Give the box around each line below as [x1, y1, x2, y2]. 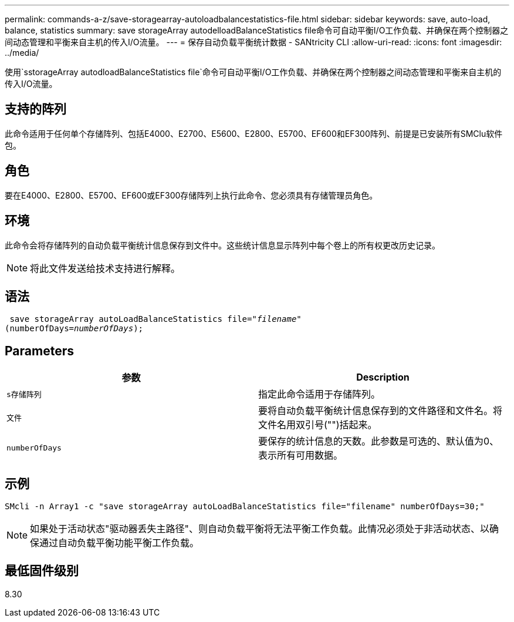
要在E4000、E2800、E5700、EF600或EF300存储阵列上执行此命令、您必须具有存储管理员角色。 [5, 190, 378, 200]
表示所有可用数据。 [258, 449, 343, 462]
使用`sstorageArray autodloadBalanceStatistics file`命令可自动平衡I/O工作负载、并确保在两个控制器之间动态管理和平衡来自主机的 [5, 67, 502, 77]
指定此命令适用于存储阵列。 [258, 388, 381, 401]
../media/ [5, 48, 39, 58]
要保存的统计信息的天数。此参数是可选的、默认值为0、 [258, 435, 499, 448]
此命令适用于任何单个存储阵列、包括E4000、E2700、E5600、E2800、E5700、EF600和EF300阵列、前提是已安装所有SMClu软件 [5, 128, 503, 139]
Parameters [5, 343, 74, 358]
